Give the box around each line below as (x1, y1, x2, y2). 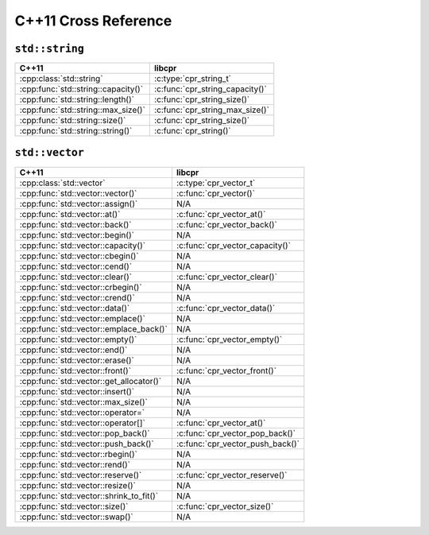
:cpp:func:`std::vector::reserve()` (19, 469, 142, 480)
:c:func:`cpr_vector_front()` (176, 365, 277, 376)
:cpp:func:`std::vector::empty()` (19, 334, 137, 345)
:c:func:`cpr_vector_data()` (176, 302, 276, 313)
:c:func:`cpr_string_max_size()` (153, 104, 270, 115)
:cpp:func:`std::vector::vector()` (19, 188, 137, 199)
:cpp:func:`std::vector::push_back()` (19, 438, 154, 449)
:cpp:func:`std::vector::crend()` (19, 292, 135, 303)
